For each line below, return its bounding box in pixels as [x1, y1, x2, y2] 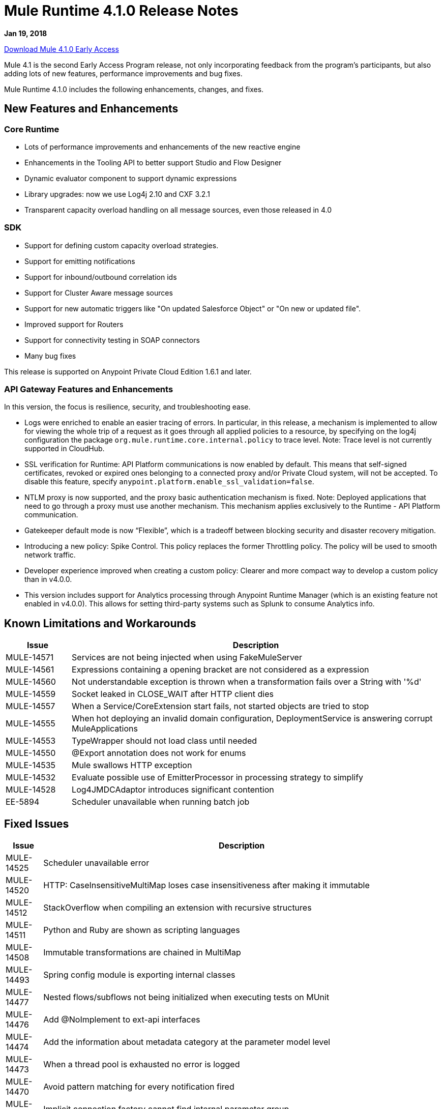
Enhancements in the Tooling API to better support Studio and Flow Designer [24, 158, 282, 167]
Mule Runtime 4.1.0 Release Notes [4, 2, 239, 19]
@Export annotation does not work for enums [72, 748, 246, 758]
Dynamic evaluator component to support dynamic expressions [24, 173, 237, 183]
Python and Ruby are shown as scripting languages [43, 925, 240, 936]
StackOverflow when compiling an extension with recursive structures [43, 902, 312, 913]
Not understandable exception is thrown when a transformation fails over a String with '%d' [72, 677, 422, 687]
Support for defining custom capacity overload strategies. [24, 241, 219, 250]
